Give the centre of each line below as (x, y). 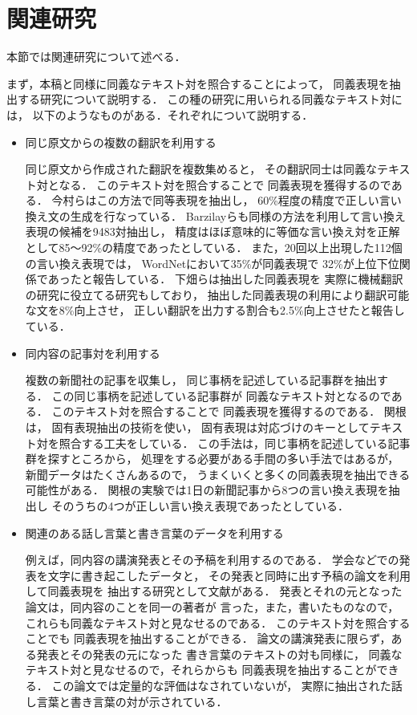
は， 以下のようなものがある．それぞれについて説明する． (160, 114)
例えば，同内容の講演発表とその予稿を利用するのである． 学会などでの (212, 560)
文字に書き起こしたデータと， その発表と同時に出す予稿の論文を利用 (229, 575)
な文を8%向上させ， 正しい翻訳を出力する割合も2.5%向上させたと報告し (215, 310)
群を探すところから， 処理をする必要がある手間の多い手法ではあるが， (212, 459)
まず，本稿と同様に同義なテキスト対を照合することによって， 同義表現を (198, 83)
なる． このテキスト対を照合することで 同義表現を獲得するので (225, 184)
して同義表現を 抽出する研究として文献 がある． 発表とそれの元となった (214, 591)
